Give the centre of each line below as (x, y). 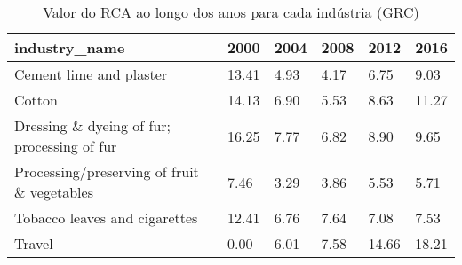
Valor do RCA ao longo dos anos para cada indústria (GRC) (231, 12)
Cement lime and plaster (91, 74)
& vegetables (54, 192)
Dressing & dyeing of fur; (93, 125)
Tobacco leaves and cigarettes (106, 218)
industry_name (70, 47)
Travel (34, 243)
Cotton (36, 100)
